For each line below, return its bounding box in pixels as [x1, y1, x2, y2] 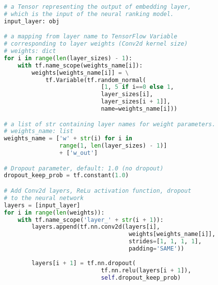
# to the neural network [4, 194, 84, 201]
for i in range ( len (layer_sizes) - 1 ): [4, 54, 132, 62]
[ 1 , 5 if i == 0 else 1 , [101, 84, 174, 91]
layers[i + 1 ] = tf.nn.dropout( [31, 259, 136, 267]
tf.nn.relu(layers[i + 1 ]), [101, 267, 191, 274]
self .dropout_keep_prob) [101, 274, 181, 281]
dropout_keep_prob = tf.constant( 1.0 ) [4, 172, 129, 179]
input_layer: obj [4, 17, 60, 25]
